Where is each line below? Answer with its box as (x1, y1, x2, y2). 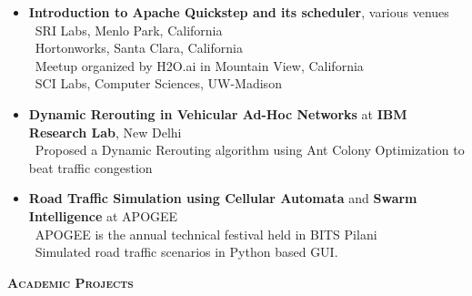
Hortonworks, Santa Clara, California (35, 38, 243, 57)
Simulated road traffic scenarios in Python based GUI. (35, 242, 338, 261)
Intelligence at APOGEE (28, 206, 178, 225)
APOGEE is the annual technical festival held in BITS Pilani (35, 224, 377, 243)
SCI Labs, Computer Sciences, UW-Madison (35, 74, 282, 93)
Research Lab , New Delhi (28, 122, 182, 141)
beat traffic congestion (28, 158, 153, 177)
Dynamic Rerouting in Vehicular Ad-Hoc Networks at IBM (28, 104, 407, 123)
